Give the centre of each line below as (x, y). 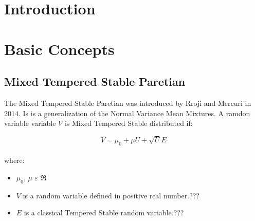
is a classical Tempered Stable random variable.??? (104, 213)
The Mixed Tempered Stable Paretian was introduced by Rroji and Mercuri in (128, 103)
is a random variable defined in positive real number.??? (111, 195)
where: (14, 160)
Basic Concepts (59, 49)
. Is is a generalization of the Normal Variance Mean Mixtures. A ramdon (134, 113)
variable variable (30, 123)
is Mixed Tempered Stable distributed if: (129, 123)
